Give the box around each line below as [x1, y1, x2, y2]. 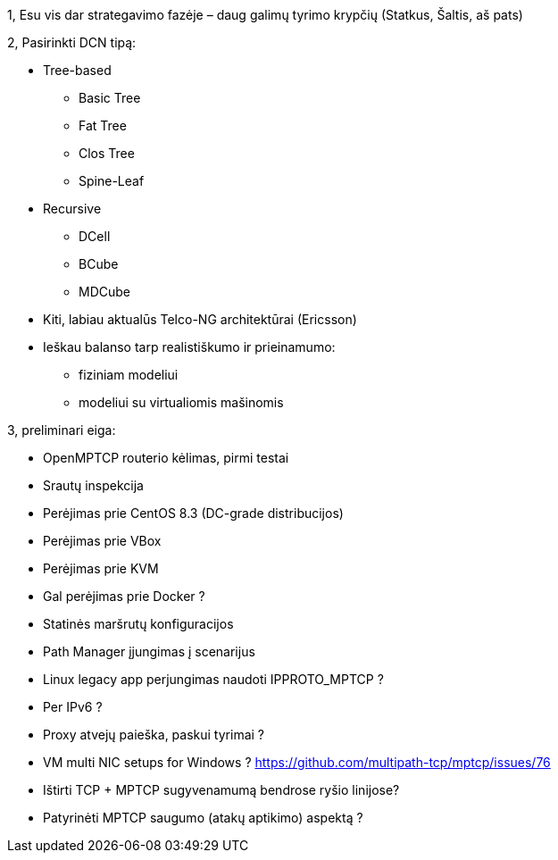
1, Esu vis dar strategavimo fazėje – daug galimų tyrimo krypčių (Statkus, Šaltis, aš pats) [7, 7, 523, 22]
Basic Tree [79, 90, 141, 105]
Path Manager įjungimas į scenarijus [43, 644, 255, 659]
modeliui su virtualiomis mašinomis [79, 395, 284, 410]
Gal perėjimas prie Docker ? [43, 589, 205, 604]
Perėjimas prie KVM [43, 561, 159, 576]
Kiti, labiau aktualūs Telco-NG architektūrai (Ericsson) [43, 312, 357, 327]
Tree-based [43, 63, 112, 78]
